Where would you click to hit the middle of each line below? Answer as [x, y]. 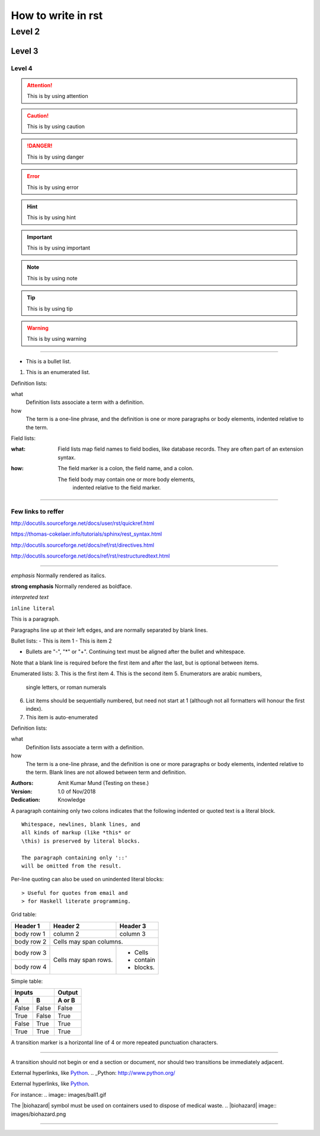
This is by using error [53, 187]
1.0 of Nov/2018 [77, 791]
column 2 [66, 934]
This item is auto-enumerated [62, 717]
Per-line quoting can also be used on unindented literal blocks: [87, 879]
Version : [22, 791]
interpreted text [30, 597]
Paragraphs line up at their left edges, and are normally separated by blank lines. [109, 630]
